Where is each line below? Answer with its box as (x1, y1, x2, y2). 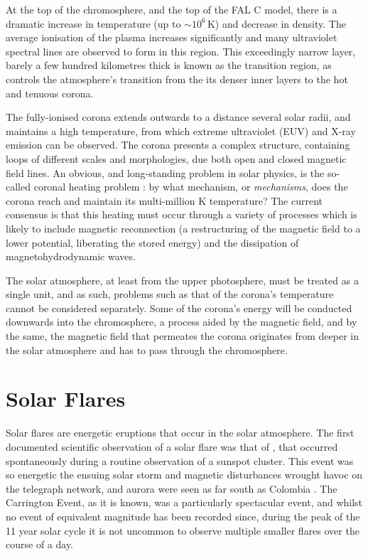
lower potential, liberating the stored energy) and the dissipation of (6, 235, 299, 250)
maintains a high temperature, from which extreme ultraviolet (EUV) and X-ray (6, 123, 356, 138)
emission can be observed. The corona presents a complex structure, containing (6, 137, 350, 152)
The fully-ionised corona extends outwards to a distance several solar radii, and (6, 109, 351, 124)
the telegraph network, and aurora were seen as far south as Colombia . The (6, 481, 337, 496)
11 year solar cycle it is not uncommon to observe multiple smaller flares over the (6, 523, 359, 538)
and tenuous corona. (6, 85, 94, 100)
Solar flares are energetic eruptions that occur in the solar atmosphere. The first (6, 425, 355, 440)
